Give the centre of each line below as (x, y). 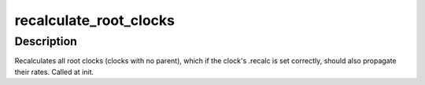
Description (46, 41)
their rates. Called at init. (54, 72)
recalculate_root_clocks (94, 20)
